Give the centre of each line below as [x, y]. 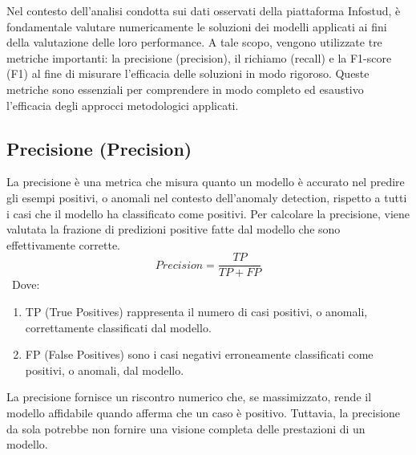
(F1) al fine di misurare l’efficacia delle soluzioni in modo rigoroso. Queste [188, 73]
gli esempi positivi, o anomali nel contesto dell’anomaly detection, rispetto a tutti [207, 197]
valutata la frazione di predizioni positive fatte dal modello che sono [174, 229]
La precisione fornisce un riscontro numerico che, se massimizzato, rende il [189, 397]
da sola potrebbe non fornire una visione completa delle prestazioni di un [186, 428]
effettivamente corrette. [63, 244]
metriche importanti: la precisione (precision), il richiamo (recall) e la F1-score [199, 57]
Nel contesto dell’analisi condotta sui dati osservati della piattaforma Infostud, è [204, 10]
